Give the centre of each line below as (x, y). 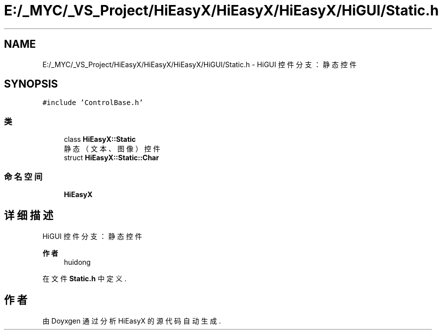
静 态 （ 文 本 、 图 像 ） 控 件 (112, 149)
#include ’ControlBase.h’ (93, 103)
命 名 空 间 (23, 176)
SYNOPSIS (31, 84)
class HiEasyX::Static (100, 139)
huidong (77, 262)
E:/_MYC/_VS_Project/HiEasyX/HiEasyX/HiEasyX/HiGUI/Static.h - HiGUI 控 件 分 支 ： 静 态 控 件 (200, 64)
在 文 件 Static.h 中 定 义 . (85, 278)
